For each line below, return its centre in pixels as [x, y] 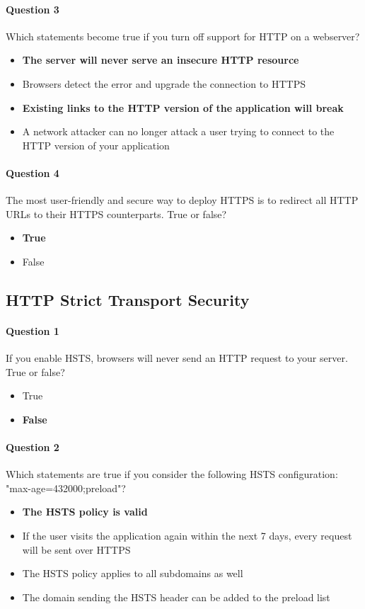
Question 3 [33, 9]
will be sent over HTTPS [76, 549]
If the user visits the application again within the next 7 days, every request [187, 536]
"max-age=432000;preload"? [66, 488]
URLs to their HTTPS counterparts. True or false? [116, 214]
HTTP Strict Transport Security [128, 299]
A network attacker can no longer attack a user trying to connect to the [178, 131]
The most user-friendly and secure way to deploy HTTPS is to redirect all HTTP [182, 200]
